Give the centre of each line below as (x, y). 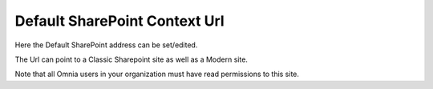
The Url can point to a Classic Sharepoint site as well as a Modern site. (132, 59)
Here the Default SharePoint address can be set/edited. (106, 45)
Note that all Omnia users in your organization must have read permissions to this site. (157, 74)
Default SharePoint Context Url (119, 21)
